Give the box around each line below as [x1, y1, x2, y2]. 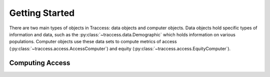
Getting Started [9, 7, 75, 18]
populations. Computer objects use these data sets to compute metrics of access [9, 39, 177, 45]
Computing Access [9, 59, 70, 67]
